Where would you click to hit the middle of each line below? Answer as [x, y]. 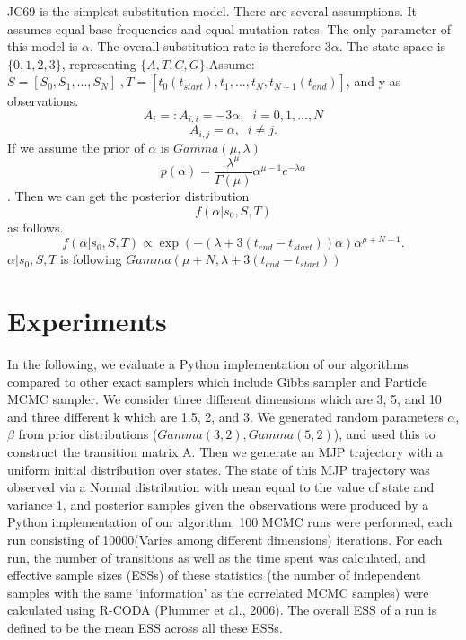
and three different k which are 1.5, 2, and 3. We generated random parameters [225, 416]
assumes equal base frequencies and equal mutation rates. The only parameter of [229, 28]
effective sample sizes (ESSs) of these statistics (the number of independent [214, 575]
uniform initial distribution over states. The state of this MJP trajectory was [219, 469]
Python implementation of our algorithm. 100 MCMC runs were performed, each [230, 522]
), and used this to [384, 434]
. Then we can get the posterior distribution [128, 196]
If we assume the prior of [76, 147]
